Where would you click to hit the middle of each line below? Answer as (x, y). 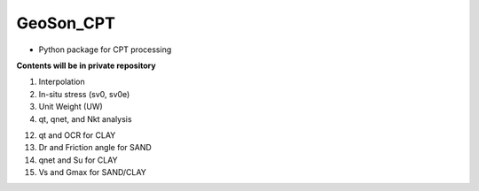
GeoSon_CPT (66, 23)
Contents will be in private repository (86, 65)
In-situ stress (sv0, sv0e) (84, 94)
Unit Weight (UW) (71, 107)
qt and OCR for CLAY (77, 135)
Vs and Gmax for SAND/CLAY (92, 172)
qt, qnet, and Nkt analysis (85, 118)
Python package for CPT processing (105, 50)
